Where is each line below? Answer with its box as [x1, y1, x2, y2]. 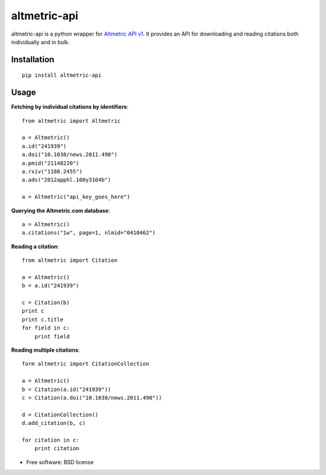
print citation [34, 445, 80, 452]
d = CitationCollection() [22, 411, 99, 418]
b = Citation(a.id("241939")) [22, 386, 112, 393]
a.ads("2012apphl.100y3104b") [22, 176, 112, 184]
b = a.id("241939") [22, 282, 80, 289]
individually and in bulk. [11, 38, 70, 45]
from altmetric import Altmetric [22, 117, 121, 124]
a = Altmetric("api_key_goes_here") [22, 193, 130, 201]
